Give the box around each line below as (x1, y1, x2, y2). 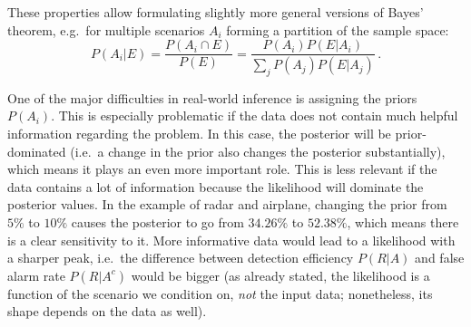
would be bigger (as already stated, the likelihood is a (131, 265, 430, 284)
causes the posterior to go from (71, 213, 244, 232)
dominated (7, 141, 66, 160)
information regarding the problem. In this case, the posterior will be (7, 124, 391, 143)
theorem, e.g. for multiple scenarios (7, 20, 205, 39)
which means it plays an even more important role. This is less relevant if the (7, 159, 437, 178)
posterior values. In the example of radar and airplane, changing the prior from (7, 195, 447, 214)
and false (415, 248, 465, 267)
